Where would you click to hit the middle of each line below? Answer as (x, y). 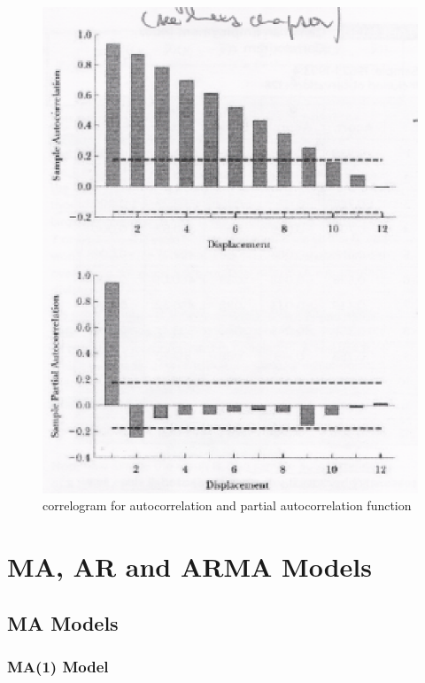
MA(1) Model (58, 667)
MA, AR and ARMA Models (189, 567)
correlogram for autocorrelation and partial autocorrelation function (227, 505)
